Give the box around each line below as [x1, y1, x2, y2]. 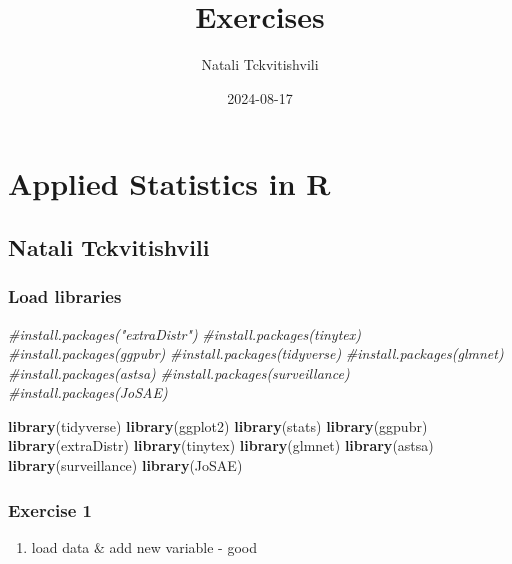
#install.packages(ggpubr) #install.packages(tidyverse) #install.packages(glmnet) [8, 343, 504, 364]
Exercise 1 [8, 497, 92, 522]
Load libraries [8, 284, 122, 309]
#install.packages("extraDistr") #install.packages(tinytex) [8, 323, 361, 344]
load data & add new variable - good [31, 536, 258, 557]
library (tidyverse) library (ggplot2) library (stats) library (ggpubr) [8, 415, 428, 436]
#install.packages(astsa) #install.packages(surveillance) [8, 362, 350, 383]
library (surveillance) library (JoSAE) [8, 455, 243, 476]
